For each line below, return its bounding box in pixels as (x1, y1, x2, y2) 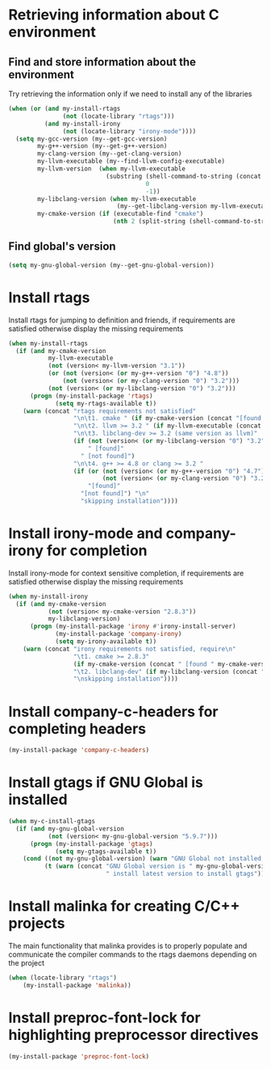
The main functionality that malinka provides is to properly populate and (8, 941, 248, 950)
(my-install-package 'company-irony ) (55, 630, 182, 638)
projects (8, 915, 66, 932)
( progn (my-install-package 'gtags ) (29, 840, 153, 848)
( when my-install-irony (8, 592, 89, 600)
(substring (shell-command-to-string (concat (106, 172, 262, 180)
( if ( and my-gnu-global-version (15, 824, 125, 833)
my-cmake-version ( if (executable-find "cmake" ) (37, 210, 204, 218)
